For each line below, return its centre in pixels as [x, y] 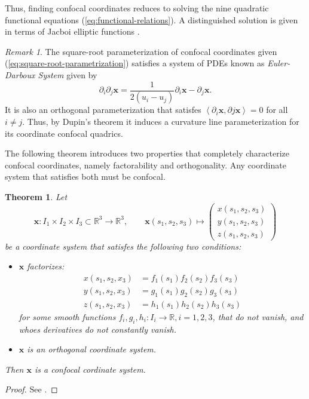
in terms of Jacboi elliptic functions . [72, 31]
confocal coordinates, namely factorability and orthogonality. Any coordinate [146, 165]
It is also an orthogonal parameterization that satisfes [103, 110]
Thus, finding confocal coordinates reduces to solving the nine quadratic [137, 8]
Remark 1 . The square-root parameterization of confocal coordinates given [141, 51]
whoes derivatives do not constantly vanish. [97, 329]
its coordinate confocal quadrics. [64, 133]
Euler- [279, 63]
